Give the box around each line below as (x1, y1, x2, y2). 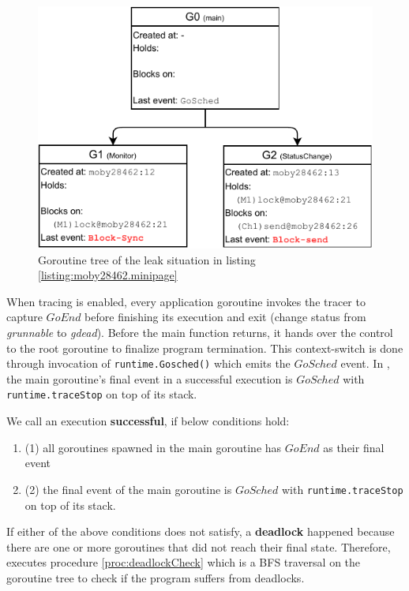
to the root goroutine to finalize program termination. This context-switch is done (6, 339, 403, 356)
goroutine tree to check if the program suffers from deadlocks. (6, 569, 305, 585)
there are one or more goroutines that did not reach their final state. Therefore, (6, 538, 391, 555)
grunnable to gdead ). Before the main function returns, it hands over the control (6, 324, 393, 341)
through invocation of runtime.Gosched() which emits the (6, 355, 291, 372)
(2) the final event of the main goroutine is (24, 481, 232, 497)
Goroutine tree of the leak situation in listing (38, 251, 256, 267)
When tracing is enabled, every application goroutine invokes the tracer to (6, 293, 366, 309)
